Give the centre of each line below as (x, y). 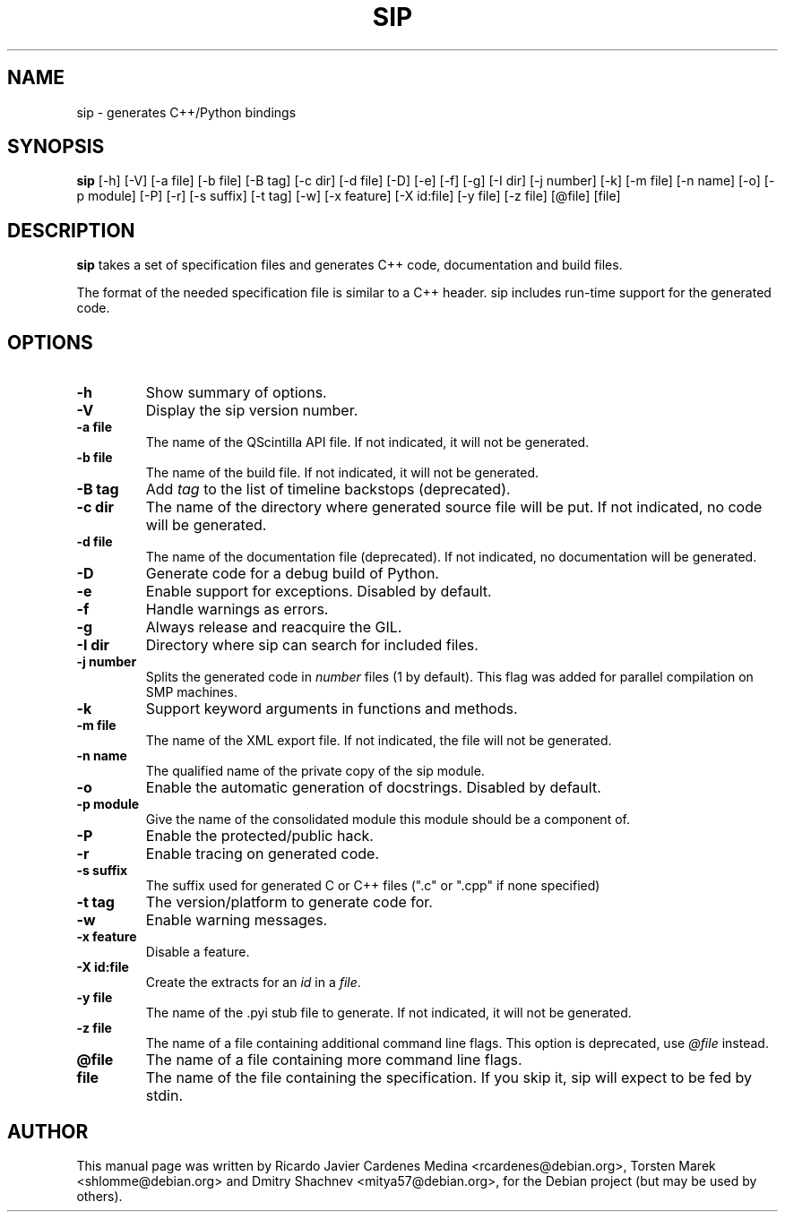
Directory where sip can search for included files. (312, 645)
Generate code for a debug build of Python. (292, 574)
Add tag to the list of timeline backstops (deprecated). (328, 489)
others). (99, 1196)
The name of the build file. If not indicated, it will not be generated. (342, 473)
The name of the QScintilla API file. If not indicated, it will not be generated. (367, 442)
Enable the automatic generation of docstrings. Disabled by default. (373, 788)
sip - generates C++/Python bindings (186, 112)
